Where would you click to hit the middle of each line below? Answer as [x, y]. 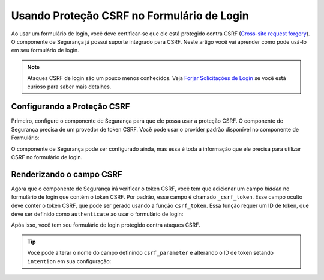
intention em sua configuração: [69, 261]
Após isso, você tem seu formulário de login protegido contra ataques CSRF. [106, 225]
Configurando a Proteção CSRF [70, 107]
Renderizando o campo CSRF [67, 174]
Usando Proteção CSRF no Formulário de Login [130, 16]
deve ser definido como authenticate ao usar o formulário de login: [97, 214]
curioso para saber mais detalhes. [69, 87]
